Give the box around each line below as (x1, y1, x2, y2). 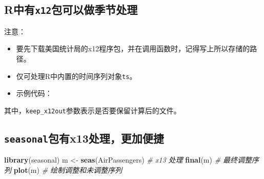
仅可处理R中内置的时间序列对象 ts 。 (16, 70, 137, 81)
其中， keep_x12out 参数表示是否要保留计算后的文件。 (4, 105, 181, 115)
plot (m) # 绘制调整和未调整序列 (13, 164, 123, 175)
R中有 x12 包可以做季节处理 (4, 2, 138, 17)
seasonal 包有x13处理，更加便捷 (4, 130, 164, 146)
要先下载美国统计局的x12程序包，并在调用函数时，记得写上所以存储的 (16, 43, 250, 54)
